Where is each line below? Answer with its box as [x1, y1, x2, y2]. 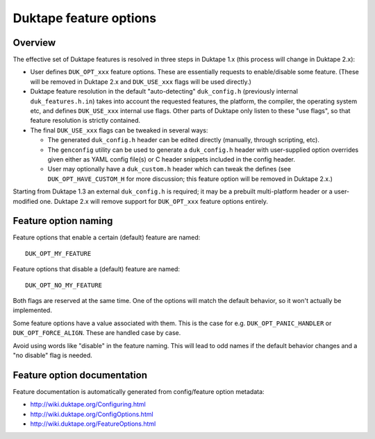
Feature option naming [12, 215, 113, 227]
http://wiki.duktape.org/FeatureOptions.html [30, 420, 156, 428]
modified [12, 197, 38, 205]
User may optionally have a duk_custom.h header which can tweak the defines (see [47, 165, 292, 173]
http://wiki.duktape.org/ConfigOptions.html [30, 410, 153, 418]
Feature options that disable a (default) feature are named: [12, 265, 181, 273]
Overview [12, 37, 56, 49]
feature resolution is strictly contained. [30, 117, 141, 125]
